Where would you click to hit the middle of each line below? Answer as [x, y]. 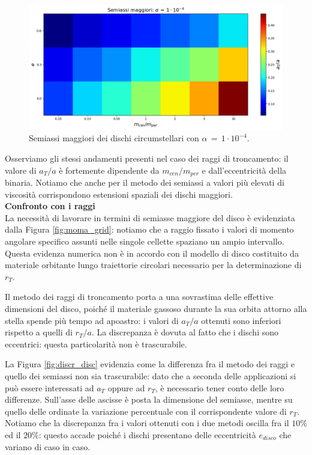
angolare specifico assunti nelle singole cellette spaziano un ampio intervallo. [145, 241]
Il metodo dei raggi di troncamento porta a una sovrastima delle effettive [139, 297]
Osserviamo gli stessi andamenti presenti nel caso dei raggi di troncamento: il [147, 158]
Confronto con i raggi [50, 206]
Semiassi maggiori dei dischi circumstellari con [114, 138]
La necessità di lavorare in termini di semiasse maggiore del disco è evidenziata [150, 217]
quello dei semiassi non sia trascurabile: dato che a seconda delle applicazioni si [151, 376]
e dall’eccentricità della [244, 170]
